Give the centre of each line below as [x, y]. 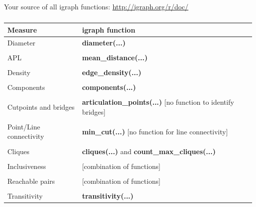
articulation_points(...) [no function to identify [158, 102]
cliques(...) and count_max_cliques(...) [149, 151]
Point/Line [24, 126]
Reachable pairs [31, 181]
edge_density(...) [112, 72]
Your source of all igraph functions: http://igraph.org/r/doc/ [96, 6]
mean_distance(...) [115, 57]
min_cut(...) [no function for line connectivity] [155, 131]
